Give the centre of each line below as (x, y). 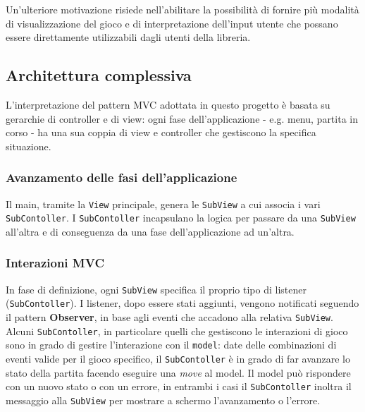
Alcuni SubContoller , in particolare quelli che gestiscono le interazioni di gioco (177, 331)
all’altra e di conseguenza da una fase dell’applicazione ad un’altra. (150, 231)
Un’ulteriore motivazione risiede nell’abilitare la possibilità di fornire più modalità (182, 9)
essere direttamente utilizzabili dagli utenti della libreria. (128, 37)
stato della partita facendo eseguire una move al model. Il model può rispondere (178, 372)
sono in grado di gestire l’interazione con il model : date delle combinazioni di (171, 345)
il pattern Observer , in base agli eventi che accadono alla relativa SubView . (169, 317)
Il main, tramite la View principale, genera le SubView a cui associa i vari (163, 204)
